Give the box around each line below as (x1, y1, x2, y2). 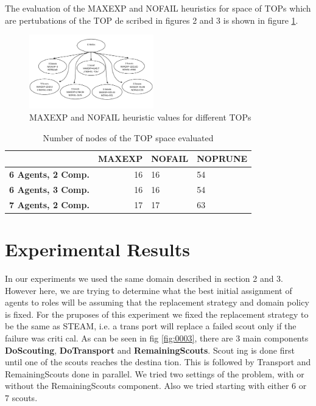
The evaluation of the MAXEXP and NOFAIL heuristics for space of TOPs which (5, 2, 311, 14)
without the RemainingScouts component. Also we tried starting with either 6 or (5, 379, 307, 392)
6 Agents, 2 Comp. (9, 168, 90, 181)
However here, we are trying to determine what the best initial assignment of (5, 284, 292, 296)
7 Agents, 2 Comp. (9, 198, 90, 211)
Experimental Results (5, 237, 190, 262)
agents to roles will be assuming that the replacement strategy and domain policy (5, 296, 309, 309)
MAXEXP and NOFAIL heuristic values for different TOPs (29, 111, 251, 124)
